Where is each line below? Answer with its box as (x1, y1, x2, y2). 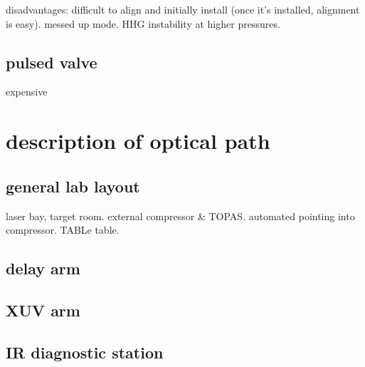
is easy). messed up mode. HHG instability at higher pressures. (6, 16, 280, 31)
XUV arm (6, 299, 80, 321)
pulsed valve (6, 51, 97, 73)
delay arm (6, 257, 80, 279)
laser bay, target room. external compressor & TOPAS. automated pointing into (6, 208, 355, 223)
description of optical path (6, 126, 270, 155)
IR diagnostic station (6, 341, 164, 363)
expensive (6, 84, 48, 99)
